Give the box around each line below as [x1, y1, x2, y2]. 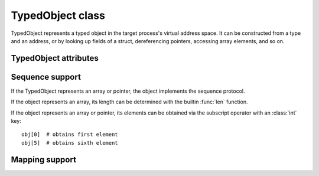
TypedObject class [11, 9, 106, 22]
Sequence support [11, 71, 81, 82]
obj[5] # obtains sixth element [21, 139, 118, 146]
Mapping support [11, 154, 77, 165]
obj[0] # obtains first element [21, 131, 118, 138]
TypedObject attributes [11, 53, 99, 63]
